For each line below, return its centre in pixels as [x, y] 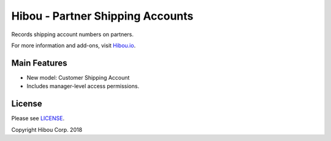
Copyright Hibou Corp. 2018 [47, 129]
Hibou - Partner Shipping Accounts [102, 16]
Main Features [39, 63]
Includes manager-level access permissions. [83, 86]
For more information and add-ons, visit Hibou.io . [74, 45]
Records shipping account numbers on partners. [73, 34]
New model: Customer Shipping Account [78, 77]
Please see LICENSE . [38, 118]
